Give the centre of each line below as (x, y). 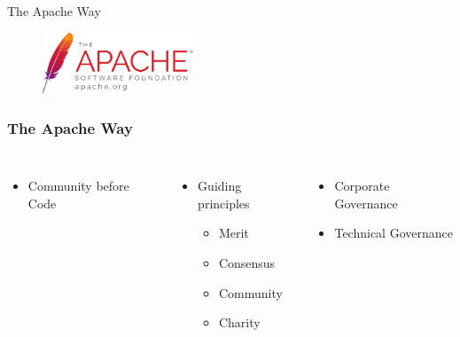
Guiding (220, 186)
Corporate (362, 186)
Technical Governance (394, 233)
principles (224, 203)
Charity (239, 322)
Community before (78, 186)
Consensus (247, 262)
